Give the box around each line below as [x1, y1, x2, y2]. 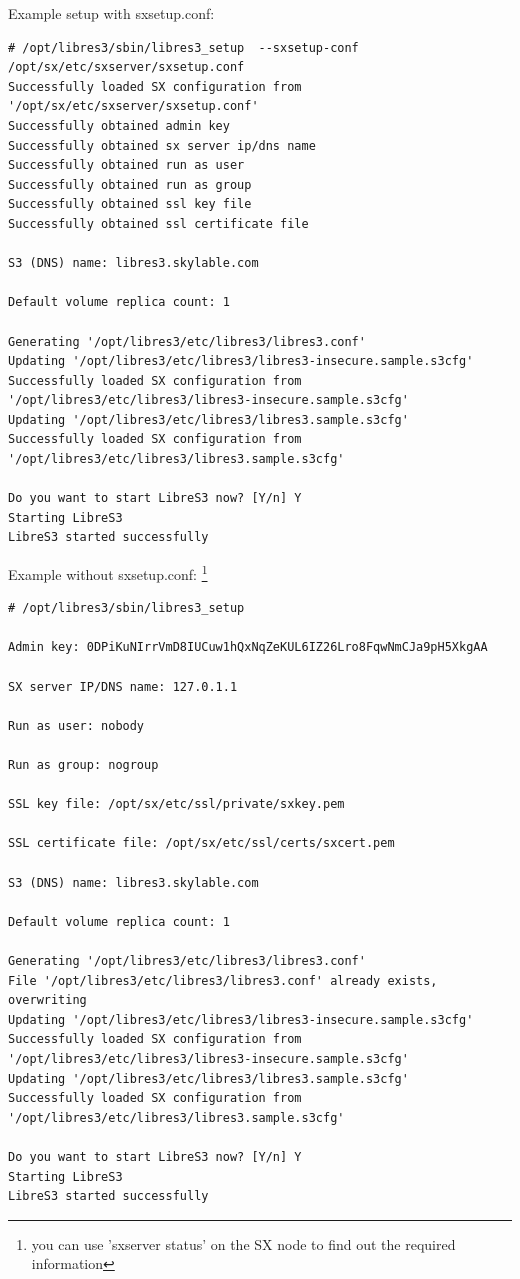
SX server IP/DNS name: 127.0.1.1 [8, 679, 238, 694]
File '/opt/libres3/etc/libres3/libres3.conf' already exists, [8, 973, 438, 988]
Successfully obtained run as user [8, 158, 245, 173]
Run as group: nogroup [8, 758, 159, 773]
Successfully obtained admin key [8, 118, 230, 133]
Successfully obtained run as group [8, 177, 252, 192]
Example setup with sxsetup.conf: [8, 3, 215, 23]
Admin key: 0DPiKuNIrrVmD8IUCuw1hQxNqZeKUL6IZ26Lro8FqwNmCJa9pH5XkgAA [8, 640, 488, 655]
